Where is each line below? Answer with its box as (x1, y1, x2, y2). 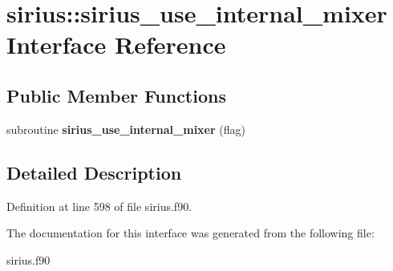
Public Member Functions (6, 83, 226, 107)
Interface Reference (6, 28, 226, 61)
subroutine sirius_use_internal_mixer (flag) (6, 120, 245, 137)
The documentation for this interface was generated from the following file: (6, 224, 375, 241)
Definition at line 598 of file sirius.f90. (6, 197, 192, 214)
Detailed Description (6, 160, 182, 184)
